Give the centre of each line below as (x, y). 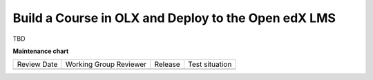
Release (168, 64)
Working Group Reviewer (106, 64)
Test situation (210, 64)
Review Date (37, 64)
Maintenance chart (41, 51)
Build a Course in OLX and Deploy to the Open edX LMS (174, 18)
